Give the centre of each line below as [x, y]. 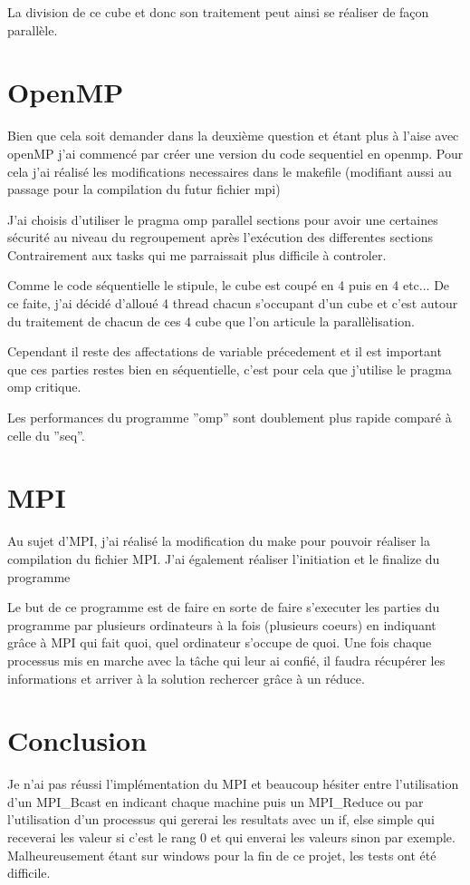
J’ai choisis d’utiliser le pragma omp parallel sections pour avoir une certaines [223, 219]
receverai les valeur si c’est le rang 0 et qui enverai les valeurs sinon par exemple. [231, 837]
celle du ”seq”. [46, 435]
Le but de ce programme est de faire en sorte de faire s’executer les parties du [224, 607]
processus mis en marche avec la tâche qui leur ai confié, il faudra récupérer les [226, 660]
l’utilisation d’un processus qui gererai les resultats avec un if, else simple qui [221, 819]
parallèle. [33, 29]
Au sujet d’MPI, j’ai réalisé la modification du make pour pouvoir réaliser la [219, 541]
